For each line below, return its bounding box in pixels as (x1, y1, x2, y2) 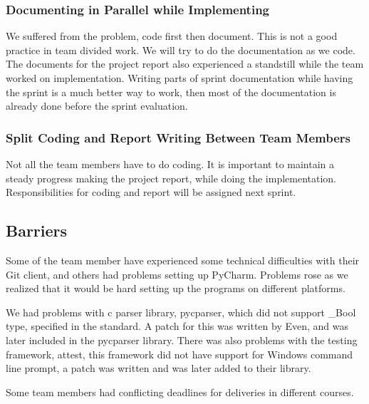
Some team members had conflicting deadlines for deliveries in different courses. (6, 384, 354, 399)
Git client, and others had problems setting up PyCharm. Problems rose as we (6, 266, 348, 281)
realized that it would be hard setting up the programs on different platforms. (6, 281, 345, 296)
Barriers (6, 219, 68, 242)
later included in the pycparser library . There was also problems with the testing (6, 332, 358, 347)
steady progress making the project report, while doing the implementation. (6, 170, 337, 185)
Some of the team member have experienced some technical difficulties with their (6, 252, 360, 267)
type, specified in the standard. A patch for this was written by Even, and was (6, 318, 348, 333)
